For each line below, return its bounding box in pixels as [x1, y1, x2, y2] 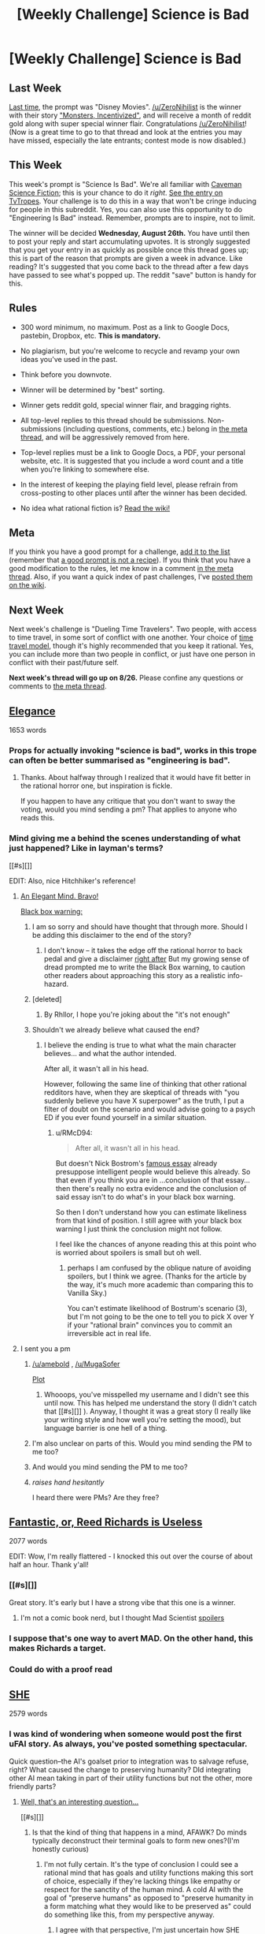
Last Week [9, 81, 62, 95]
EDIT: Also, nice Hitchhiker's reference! [9, 876, 136, 885]
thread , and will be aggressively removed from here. [20, 432, 190, 442]
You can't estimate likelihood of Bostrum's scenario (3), [67, 1303, 247, 1312]
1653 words [9, 726, 46, 735]
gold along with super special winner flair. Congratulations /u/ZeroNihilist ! [9, 119, 247, 128]
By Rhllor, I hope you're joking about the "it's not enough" [43, 1010, 230, 1019]
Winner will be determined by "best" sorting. [20, 385, 165, 394]
